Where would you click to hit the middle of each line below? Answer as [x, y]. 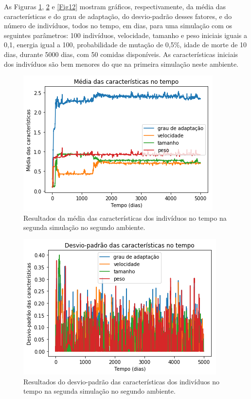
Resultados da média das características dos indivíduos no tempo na [125, 218]
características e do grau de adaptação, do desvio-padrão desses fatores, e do [118, 16]
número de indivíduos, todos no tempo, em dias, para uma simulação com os [118, 26]
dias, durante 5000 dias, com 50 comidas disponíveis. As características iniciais [121, 54]
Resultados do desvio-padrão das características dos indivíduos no [122, 381]
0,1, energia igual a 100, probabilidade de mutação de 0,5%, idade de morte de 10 [125, 45]
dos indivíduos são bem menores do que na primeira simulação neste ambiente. [121, 64]
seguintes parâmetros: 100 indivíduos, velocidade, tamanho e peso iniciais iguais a [125, 35]
